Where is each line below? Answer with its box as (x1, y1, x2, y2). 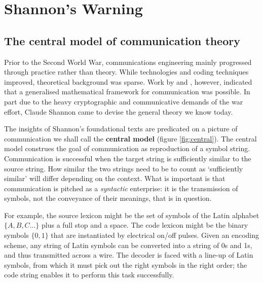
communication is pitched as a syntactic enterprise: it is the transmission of (4, 183, 238, 193)
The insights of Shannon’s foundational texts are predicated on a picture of (4, 123, 238, 134)
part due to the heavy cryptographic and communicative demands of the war (4, 96, 243, 107)
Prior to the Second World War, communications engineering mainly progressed (4, 56, 252, 67)
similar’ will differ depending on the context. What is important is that (4, 173, 226, 184)
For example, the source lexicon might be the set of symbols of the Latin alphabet (4, 209, 259, 220)
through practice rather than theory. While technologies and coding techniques (4, 66, 249, 77)
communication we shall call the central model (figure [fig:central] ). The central (4, 133, 257, 144)
